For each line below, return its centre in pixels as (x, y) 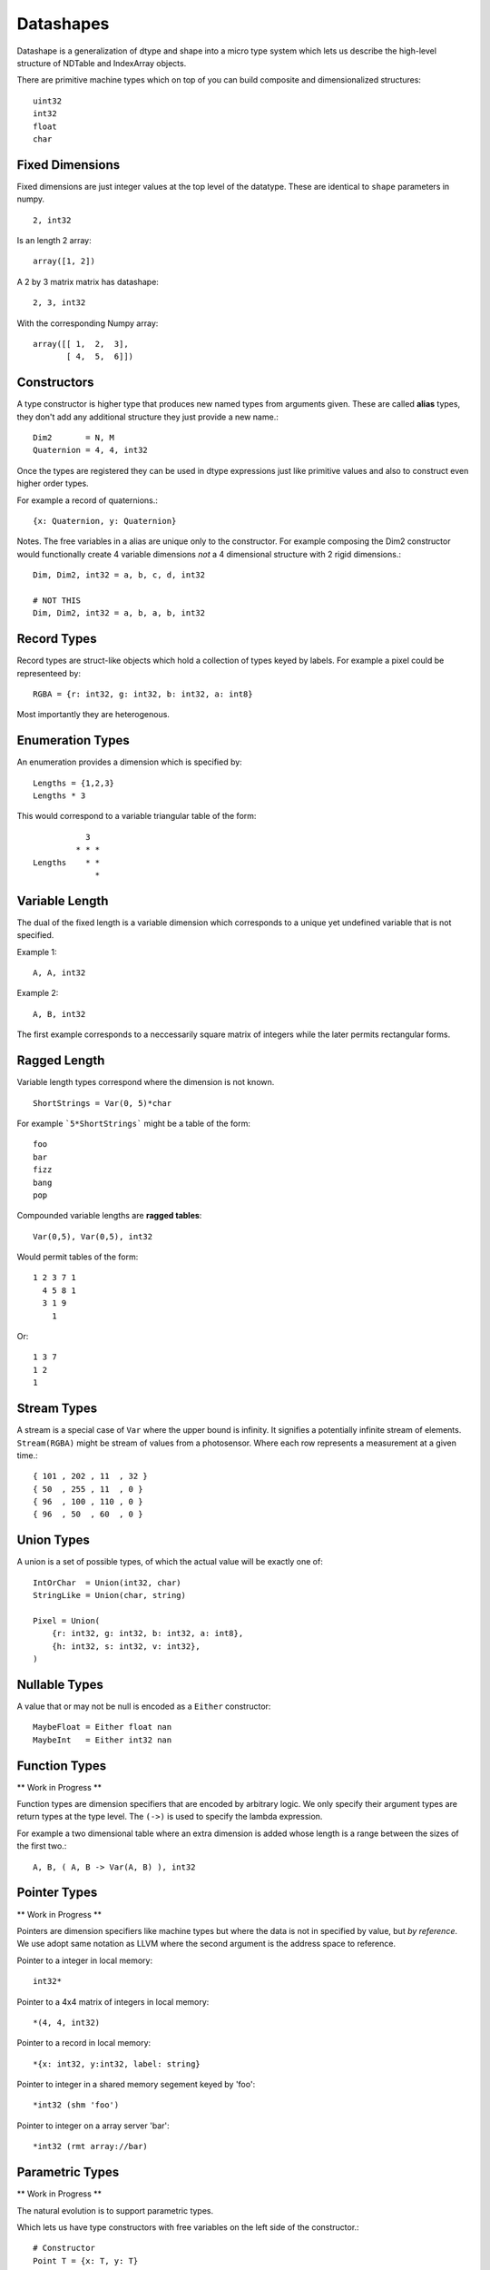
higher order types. (53, 484)
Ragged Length (61, 1061)
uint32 (48, 101)
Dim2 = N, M (74, 437)
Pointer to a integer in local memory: (85, 1960)
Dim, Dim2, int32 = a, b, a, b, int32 (119, 613)
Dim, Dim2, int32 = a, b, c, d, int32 (119, 575)
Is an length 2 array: (54, 240)
